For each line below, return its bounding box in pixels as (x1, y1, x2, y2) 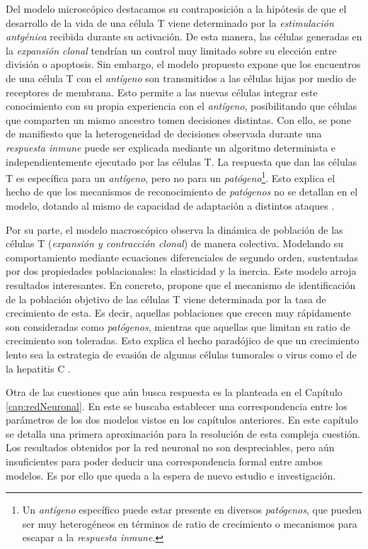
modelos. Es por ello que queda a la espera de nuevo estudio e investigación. (6, 468, 336, 482)
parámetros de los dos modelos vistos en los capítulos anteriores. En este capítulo (6, 412, 358, 427)
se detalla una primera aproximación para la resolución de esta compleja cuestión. (6, 426, 360, 441)
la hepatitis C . (6, 361, 71, 375)
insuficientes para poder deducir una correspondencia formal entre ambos (6, 454, 323, 469)
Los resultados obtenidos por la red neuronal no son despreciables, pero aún (6, 440, 335, 455)
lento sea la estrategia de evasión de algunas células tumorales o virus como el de (6, 346, 357, 361)
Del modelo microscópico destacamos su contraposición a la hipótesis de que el (6, 1, 347, 16)
